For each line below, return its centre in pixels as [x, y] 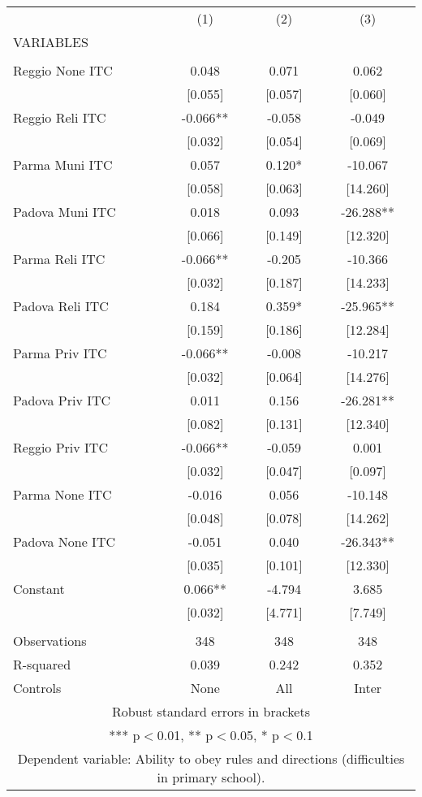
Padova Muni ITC [65, 212]
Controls [37, 688]
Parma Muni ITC [63, 165]
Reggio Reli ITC [60, 117]
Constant [39, 589]
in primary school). [211, 777]
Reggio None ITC [63, 70]
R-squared [42, 664]
